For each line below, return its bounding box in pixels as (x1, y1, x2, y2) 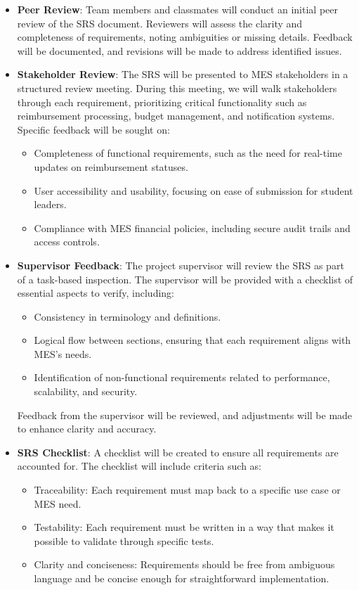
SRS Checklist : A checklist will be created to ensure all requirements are (17, 444, 339, 459)
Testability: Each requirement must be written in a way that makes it (34, 520, 334, 534)
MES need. (34, 496, 81, 511)
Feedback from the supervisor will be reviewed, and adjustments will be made (17, 407, 353, 422)
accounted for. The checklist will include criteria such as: (17, 458, 262, 473)
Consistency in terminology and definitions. (34, 309, 221, 323)
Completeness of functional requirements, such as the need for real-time (34, 146, 342, 160)
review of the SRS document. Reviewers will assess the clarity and (17, 15, 303, 30)
